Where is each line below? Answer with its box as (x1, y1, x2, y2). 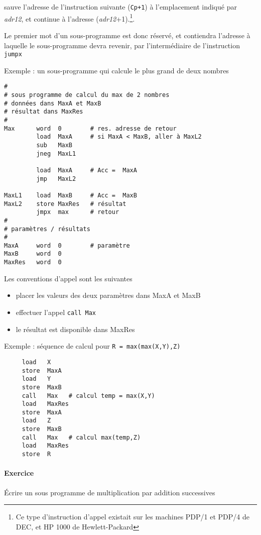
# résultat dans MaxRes (4, 108, 83, 116)
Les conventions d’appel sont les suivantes (4, 273, 133, 283)
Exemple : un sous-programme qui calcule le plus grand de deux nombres (4, 65, 229, 75)
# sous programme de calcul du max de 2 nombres (4, 91, 170, 98)
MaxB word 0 (4, 250, 62, 258)
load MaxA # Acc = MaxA (36, 166, 137, 174)
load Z (22, 417, 51, 424)
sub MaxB (36, 141, 73, 149)
